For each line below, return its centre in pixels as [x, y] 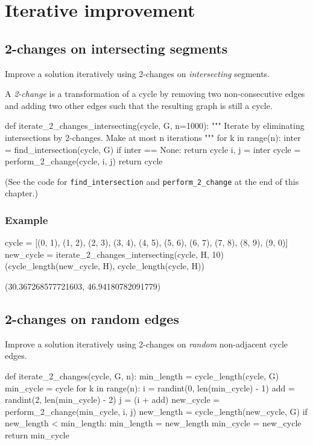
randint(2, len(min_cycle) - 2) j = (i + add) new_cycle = [112, 400]
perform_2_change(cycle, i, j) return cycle [84, 161]
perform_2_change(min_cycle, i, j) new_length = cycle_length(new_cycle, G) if [156, 411]
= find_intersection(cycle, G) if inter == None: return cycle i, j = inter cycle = [153, 149]
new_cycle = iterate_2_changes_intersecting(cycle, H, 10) [115, 254]
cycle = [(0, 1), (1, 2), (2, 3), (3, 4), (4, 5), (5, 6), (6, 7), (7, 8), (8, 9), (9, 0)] [147, 242]
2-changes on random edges [92, 318]
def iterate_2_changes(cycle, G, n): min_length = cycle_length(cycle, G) [142, 375]
